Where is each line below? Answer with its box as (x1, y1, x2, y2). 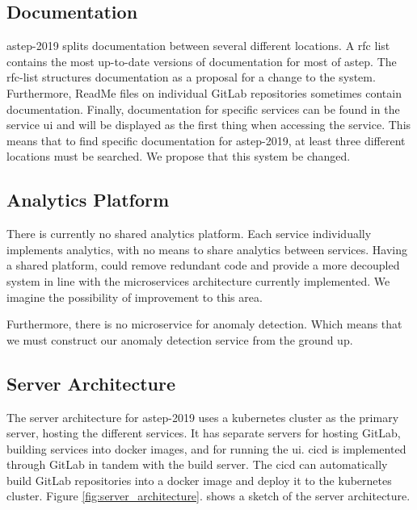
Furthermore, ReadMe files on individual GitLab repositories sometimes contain (6, 84, 402, 101)
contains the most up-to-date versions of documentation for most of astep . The (6, 52, 397, 69)
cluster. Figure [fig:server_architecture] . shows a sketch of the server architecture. (6, 487, 411, 504)
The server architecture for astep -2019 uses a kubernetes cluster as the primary (6, 408, 399, 425)
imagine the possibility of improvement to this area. (6, 288, 263, 305)
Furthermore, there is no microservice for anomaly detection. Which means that (6, 316, 402, 332)
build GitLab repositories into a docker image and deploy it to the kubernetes (6, 471, 392, 488)
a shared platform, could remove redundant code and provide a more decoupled (6, 257, 400, 274)
